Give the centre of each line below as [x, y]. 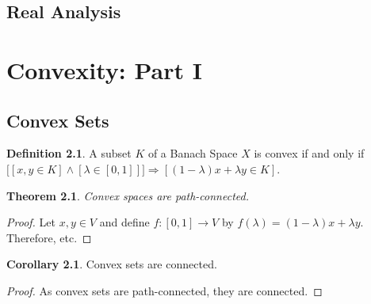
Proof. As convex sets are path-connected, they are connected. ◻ [164, 290]
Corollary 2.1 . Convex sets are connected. [112, 264]
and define [124, 222]
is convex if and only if [309, 153]
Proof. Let [31, 222]
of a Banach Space [193, 153]
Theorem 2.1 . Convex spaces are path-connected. [128, 195]
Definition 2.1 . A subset [69, 153]
